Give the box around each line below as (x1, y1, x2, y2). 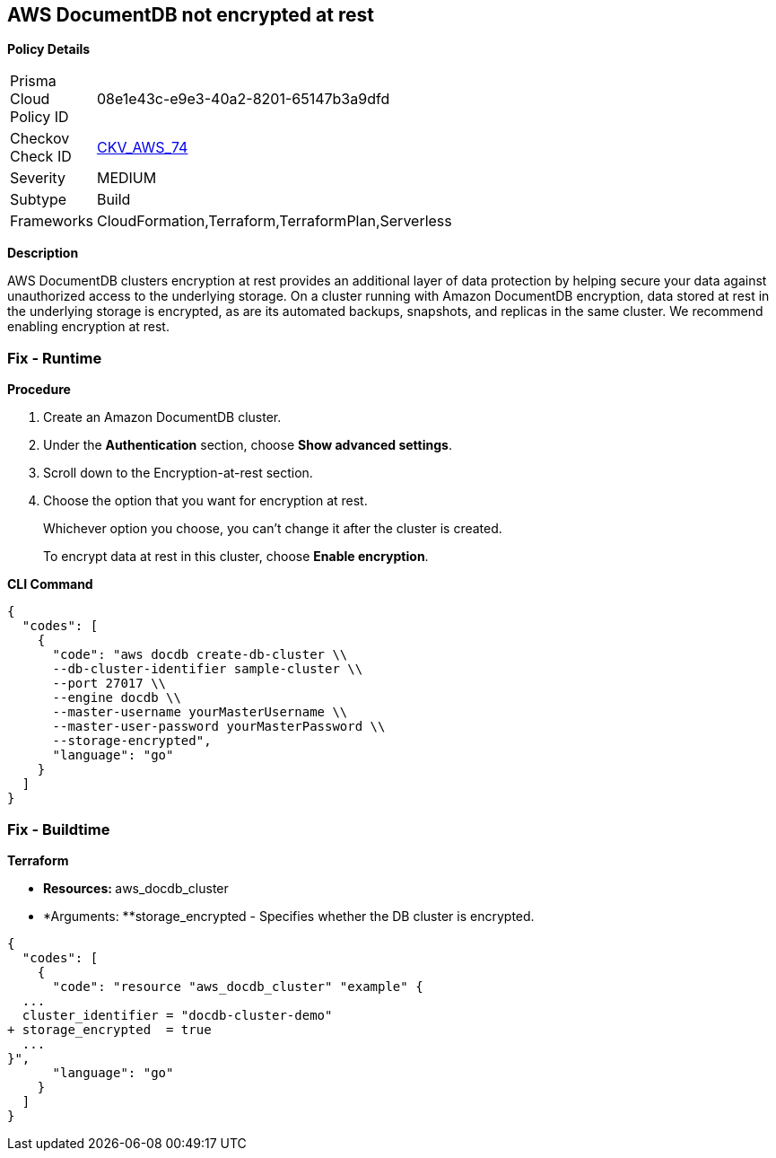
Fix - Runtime (7, 348, 102, 367)
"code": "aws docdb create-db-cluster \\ (52, 647, 348, 662)
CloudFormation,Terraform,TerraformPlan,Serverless (96, 212, 452, 231)
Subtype (10, 190, 67, 209)
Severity (10, 169, 65, 188)
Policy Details (7, 41, 91, 57)
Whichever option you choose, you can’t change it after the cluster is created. (43, 521, 502, 537)
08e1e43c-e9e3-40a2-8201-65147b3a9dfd (96, 90, 390, 109)
